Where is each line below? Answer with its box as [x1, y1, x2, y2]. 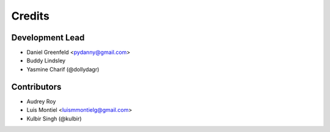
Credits [11, 9, 50, 23]
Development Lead [11, 32, 85, 43]
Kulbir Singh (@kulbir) [26, 115, 82, 122]
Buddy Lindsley [26, 57, 66, 64]
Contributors [11, 81, 62, 92]
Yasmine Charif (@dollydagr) [26, 65, 100, 73]
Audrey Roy [26, 98, 56, 105]
